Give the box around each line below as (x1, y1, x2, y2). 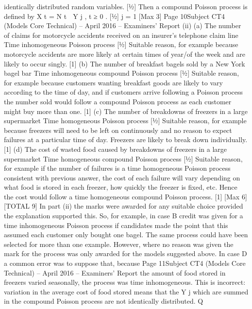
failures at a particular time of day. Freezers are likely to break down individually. (4, 134, 248, 145)
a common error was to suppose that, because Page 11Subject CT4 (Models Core (4, 258, 246, 268)
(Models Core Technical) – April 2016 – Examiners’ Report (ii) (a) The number (4, 20, 241, 31)
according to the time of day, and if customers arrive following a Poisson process (4, 87, 243, 97)
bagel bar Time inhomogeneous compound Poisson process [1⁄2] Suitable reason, (4, 68, 239, 78)
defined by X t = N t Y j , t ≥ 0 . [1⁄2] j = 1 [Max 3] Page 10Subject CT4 (4, 11, 225, 21)
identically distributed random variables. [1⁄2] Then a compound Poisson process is (4, 1, 248, 11)
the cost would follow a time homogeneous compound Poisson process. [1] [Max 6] (4, 191, 247, 201)
